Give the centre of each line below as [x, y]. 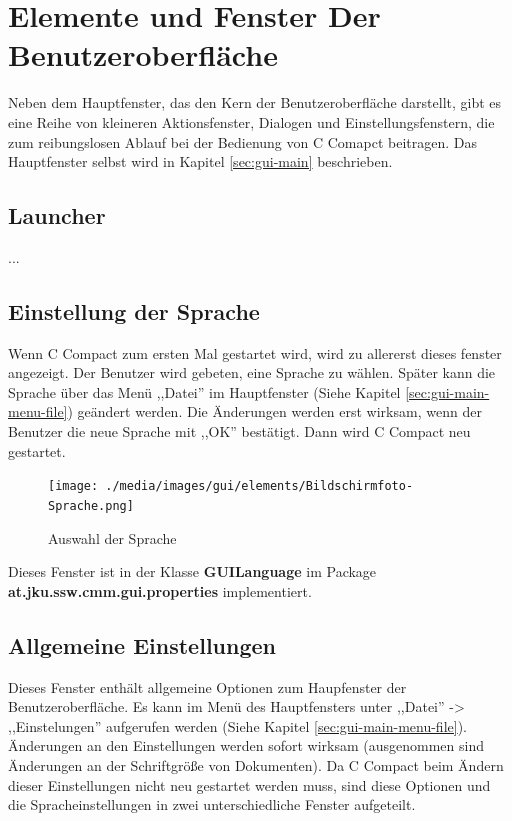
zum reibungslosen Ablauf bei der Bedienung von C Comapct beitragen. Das [242, 141]
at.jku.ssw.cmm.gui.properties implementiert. [160, 590]
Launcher [57, 215]
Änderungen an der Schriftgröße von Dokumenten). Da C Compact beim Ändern [256, 764]
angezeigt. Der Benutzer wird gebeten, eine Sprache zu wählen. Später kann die [252, 372]
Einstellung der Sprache [134, 310]
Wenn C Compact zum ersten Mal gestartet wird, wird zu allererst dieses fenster [255, 352]
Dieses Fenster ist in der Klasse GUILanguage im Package [192, 571]
